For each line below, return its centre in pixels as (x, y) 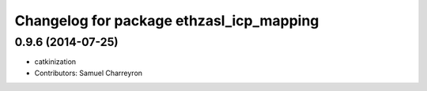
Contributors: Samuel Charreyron (88, 73)
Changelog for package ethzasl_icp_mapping (167, 21)
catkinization (55, 62)
